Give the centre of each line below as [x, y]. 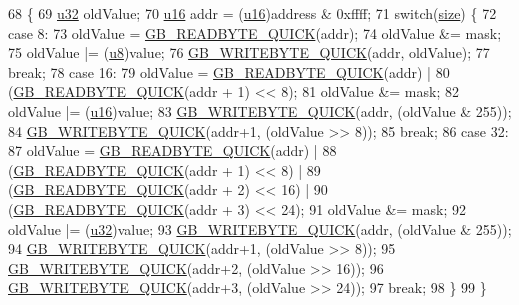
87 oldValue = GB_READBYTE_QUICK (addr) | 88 [172, 150]
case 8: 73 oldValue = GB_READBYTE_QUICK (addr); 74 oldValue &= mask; [255, 32]
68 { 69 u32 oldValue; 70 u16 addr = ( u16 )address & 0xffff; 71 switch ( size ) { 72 [252, 13]
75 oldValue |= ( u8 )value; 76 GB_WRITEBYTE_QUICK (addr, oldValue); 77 [249, 52]
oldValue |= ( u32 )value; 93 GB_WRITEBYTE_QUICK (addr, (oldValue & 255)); [260, 228]
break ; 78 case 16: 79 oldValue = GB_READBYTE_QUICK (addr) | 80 [229, 71]
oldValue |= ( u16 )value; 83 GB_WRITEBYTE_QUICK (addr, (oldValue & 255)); [260, 110]
